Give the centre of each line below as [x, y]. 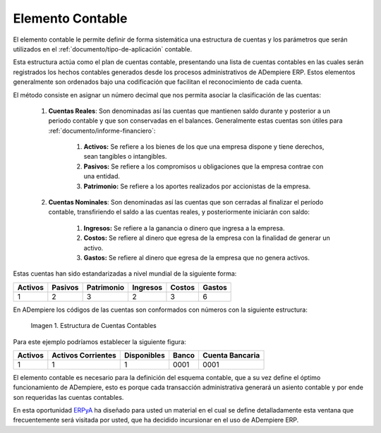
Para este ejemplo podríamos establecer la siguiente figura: [99, 341]
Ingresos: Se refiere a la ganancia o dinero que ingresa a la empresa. [184, 228]
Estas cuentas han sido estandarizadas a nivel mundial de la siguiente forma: [125, 274]
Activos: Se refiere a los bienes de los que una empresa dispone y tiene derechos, [204, 147]
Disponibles [144, 355]
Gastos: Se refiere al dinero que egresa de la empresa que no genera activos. [197, 257]
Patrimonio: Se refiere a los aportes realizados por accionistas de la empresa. [197, 186]
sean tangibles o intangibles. [125, 157]
